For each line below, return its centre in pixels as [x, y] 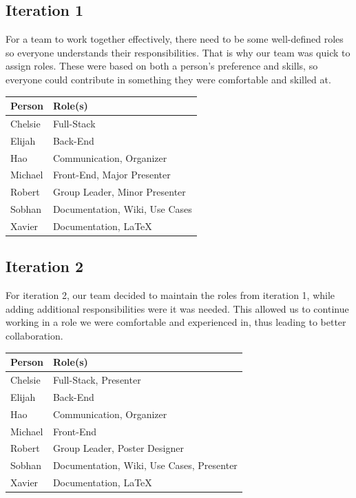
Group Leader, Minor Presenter [119, 192]
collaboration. [34, 336]
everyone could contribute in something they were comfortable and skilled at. [168, 79]
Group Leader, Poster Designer [118, 448]
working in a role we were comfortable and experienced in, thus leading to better [176, 322]
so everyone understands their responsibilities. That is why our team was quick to [178, 52]
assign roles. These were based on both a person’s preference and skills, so [162, 66]
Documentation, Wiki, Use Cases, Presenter [145, 465]
